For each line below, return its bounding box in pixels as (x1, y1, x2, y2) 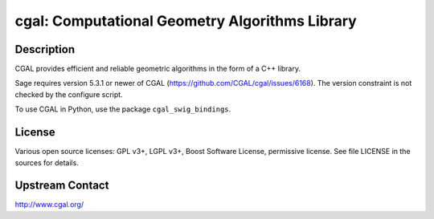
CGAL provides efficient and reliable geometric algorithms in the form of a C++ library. (14, 64, 301, 74)
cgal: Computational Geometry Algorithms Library (14, 12, 357, 30)
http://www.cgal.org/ (14, 200, 84, 209)
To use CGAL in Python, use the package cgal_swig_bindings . (14, 104, 231, 114)
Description (14, 43, 76, 56)
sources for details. (14, 157, 80, 168)
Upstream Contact (14, 179, 109, 193)
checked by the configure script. (14, 89, 124, 99)
